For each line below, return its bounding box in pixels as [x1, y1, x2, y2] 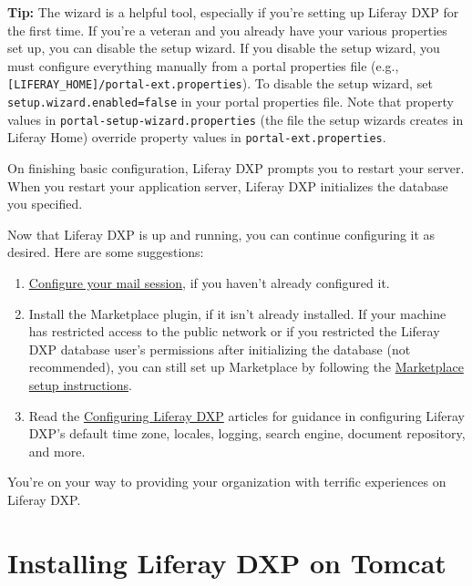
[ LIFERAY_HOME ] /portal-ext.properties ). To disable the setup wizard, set [7, 74, 433, 93]
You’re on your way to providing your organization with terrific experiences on [7, 472, 446, 491]
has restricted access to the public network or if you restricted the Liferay [28, 322, 440, 341]
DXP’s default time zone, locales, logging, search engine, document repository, [28, 424, 466, 443]
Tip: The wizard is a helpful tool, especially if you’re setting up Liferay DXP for [7, 3, 459, 21]
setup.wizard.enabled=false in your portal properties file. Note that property [7, 92, 454, 111]
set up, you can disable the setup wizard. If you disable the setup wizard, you [7, 38, 440, 57]
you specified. [7, 194, 83, 213]
